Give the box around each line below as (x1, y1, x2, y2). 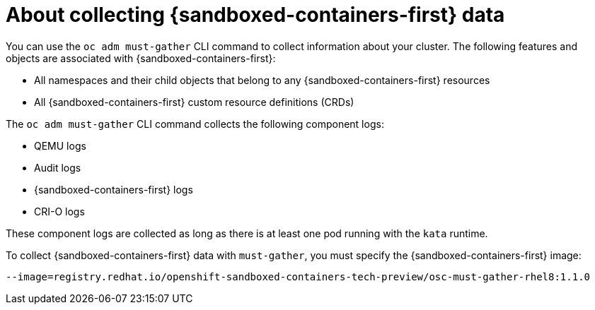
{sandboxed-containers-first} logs (34, 183, 193, 196)
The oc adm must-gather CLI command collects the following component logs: (6, 117, 384, 130)
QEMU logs (34, 139, 86, 152)
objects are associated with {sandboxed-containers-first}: (6, 52, 276, 64)
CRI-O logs (34, 205, 85, 217)
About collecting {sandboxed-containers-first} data (6, 3, 505, 27)
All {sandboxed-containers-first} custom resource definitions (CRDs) (34, 95, 354, 108)
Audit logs (34, 161, 81, 174)
